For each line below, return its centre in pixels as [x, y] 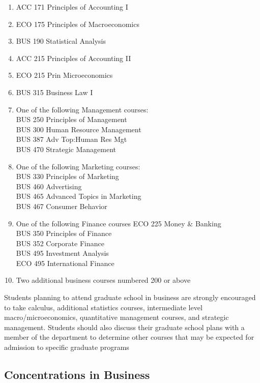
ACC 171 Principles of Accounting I [72, 7]
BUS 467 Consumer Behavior [62, 206]
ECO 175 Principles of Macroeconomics [78, 24]
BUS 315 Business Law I [54, 92]
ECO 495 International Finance [65, 263]
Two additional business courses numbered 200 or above [103, 280]
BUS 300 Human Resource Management [79, 129]
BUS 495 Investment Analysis [62, 253]
